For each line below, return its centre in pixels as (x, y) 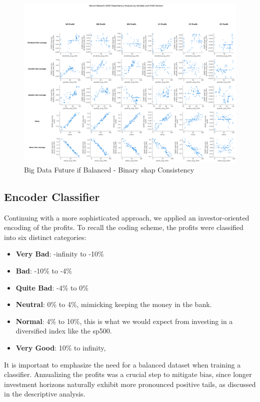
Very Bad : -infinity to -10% (60, 254)
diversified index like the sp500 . (64, 331)
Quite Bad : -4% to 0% (52, 287)
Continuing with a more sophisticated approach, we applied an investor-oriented (127, 217)
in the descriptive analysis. (45, 394)
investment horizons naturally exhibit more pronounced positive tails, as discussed (130, 384)
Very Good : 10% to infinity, (61, 347)
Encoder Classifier (52, 196)
